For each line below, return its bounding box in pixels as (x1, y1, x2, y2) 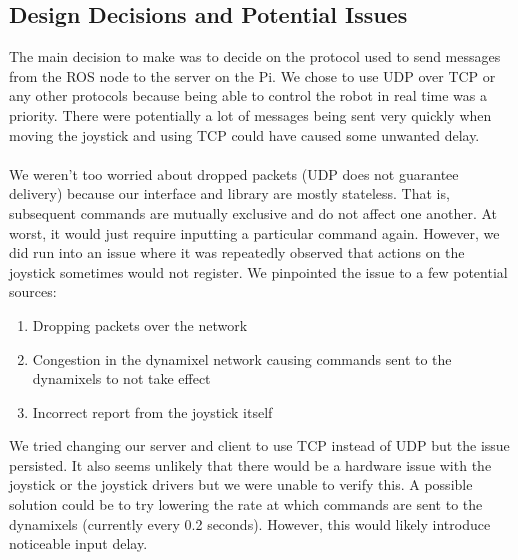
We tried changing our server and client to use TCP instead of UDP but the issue (9, 435, 510, 456)
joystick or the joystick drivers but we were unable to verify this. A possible (9, 474, 473, 495)
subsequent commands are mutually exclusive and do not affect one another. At (9, 202, 498, 223)
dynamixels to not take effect (32, 368, 211, 389)
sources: (9, 281, 57, 302)
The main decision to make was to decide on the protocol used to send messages (9, 46, 501, 67)
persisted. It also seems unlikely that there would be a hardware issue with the (9, 454, 492, 475)
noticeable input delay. (9, 533, 148, 554)
